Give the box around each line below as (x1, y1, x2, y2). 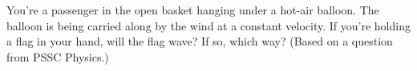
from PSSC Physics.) (6, 48, 109, 65)
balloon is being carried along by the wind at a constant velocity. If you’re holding (6, 17, 411, 34)
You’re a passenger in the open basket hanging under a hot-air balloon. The (6, 2, 379, 18)
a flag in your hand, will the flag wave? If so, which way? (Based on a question (6, 33, 393, 49)
